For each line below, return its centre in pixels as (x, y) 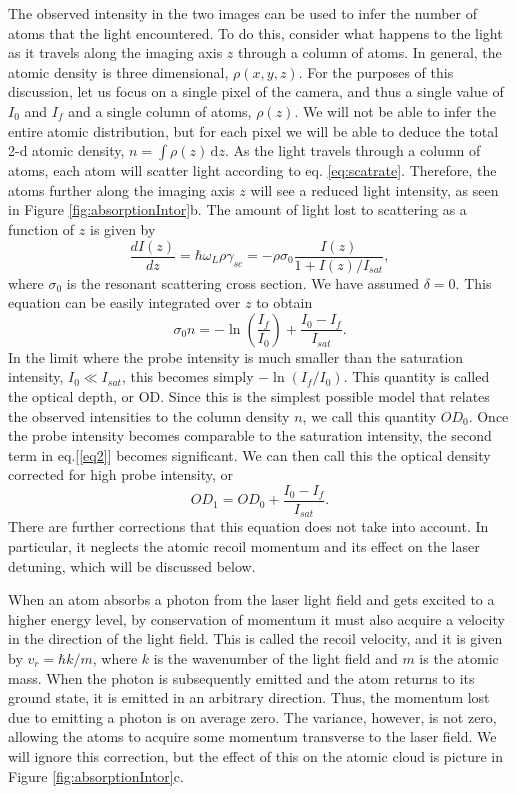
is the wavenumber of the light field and (275, 658)
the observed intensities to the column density (149, 415)
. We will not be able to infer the (395, 110)
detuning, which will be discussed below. (132, 565)
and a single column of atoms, (160, 110)
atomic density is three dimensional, (118, 71)
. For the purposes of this (376, 71)
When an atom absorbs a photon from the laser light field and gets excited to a (251, 599)
